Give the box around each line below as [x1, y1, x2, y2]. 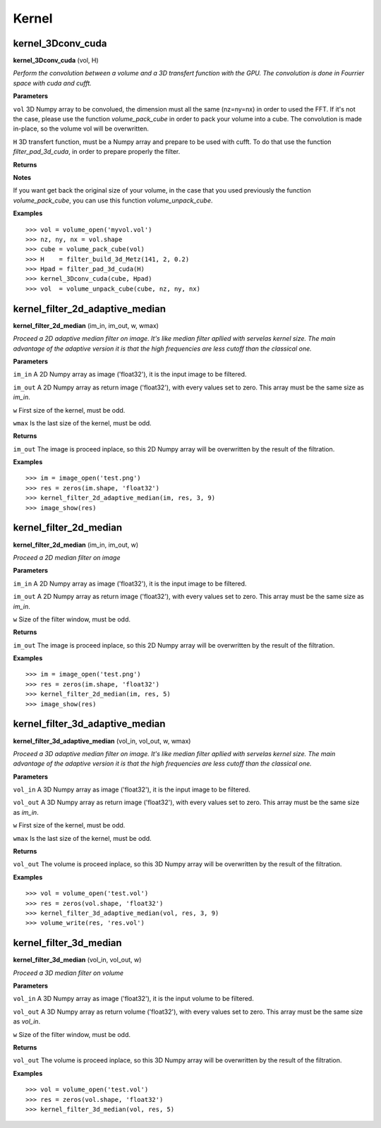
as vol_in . [13, 1017, 41, 1026]
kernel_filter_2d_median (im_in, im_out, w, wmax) [13, 321, 159, 329]
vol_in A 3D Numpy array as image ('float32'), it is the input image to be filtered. [13, 785, 250, 794]
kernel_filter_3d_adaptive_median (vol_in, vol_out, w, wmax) [13, 736, 191, 745]
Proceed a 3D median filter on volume [13, 969, 123, 977]
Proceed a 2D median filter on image [13, 553, 121, 562]
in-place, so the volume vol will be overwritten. [13, 124, 150, 133]
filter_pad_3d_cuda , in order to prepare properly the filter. [13, 147, 181, 156]
